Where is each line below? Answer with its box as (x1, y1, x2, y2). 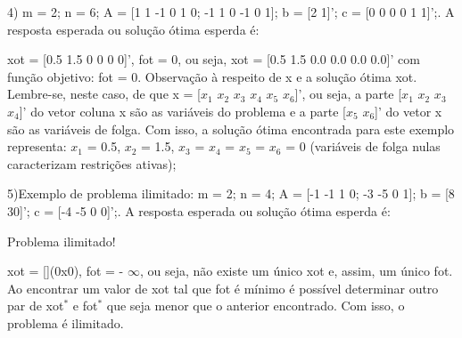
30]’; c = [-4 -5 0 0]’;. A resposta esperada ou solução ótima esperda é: (7, 201, 391, 220)
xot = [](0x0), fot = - (7, 262, 124, 280)
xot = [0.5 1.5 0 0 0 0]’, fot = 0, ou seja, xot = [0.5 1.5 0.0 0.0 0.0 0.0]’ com (7, 50, 420, 68)
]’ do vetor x (375, 101, 442, 120)
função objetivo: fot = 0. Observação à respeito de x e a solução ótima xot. (7, 67, 417, 85)
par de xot (7, 296, 64, 315)
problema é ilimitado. (7, 313, 124, 332)
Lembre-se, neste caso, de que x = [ (7, 84, 202, 103)
